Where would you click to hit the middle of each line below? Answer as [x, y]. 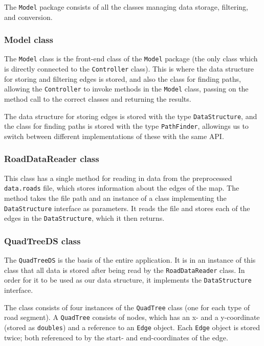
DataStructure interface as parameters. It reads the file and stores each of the [127, 208]
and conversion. [28, 17]
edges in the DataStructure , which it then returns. [84, 218]
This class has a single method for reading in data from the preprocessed [118, 178]
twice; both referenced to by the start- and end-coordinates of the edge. [116, 337]
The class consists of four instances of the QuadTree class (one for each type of [127, 307]
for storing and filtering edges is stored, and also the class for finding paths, [123, 78]
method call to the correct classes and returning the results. [98, 99]
